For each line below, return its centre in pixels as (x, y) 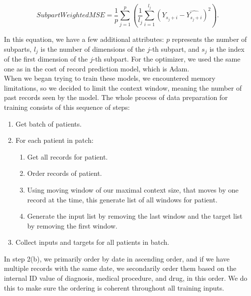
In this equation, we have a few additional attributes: (84, 39)
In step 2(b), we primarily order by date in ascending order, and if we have (117, 258)
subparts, (18, 49)
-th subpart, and (175, 49)
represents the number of (209, 39)
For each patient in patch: (55, 140)
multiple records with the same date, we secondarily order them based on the (120, 268)
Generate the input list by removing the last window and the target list (135, 216)
